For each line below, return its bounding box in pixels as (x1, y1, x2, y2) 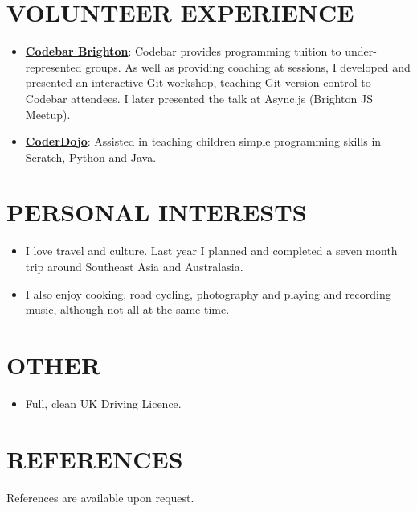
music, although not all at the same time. (25, 301, 230, 318)
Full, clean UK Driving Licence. (25, 394, 182, 411)
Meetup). (25, 105, 71, 122)
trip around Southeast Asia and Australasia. (25, 258, 243, 274)
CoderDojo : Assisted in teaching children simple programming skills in (25, 133, 382, 150)
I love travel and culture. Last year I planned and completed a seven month (25, 242, 398, 259)
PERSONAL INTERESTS (6, 196, 307, 229)
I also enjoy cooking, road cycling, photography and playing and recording (25, 285, 391, 302)
